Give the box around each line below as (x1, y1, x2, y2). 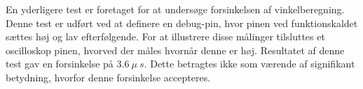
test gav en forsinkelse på (6, 56, 114, 71)
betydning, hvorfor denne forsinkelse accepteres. (6, 70, 211, 84)
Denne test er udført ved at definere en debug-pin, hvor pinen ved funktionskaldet (6, 15, 358, 30)
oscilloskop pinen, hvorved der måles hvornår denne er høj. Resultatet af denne (6, 42, 345, 57)
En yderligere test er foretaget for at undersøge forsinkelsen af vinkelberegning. (6, 2, 345, 16)
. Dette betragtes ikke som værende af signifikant (144, 56, 355, 71)
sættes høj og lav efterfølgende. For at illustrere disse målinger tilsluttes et (6, 29, 325, 44)
